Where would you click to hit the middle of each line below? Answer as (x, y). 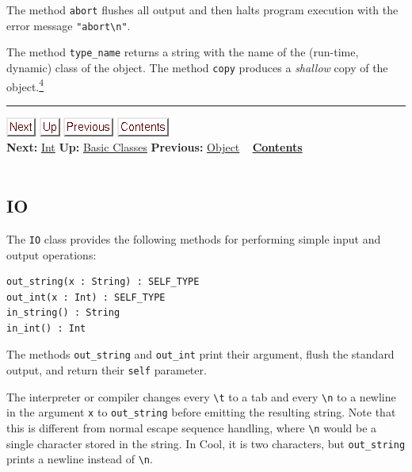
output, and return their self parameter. (107, 370)
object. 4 (25, 85)
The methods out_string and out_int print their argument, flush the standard (200, 354)
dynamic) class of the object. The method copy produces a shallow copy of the (197, 67)
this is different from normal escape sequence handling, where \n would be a (192, 428)
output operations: (51, 254)
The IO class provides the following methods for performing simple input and (194, 238)
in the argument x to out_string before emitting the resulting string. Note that (201, 412)
